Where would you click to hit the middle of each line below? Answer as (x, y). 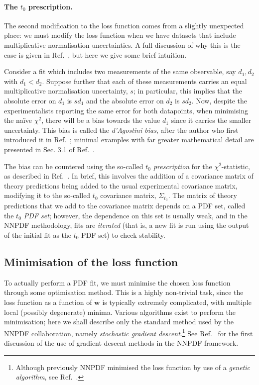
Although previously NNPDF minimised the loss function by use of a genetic (133, 367)
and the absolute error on (125, 100)
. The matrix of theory (202, 195)
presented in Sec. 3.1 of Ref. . (49, 149)
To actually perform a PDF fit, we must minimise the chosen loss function (117, 282)
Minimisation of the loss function (91, 261)
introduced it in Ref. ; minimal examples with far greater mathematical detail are (129, 140)
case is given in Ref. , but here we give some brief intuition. (95, 54)
